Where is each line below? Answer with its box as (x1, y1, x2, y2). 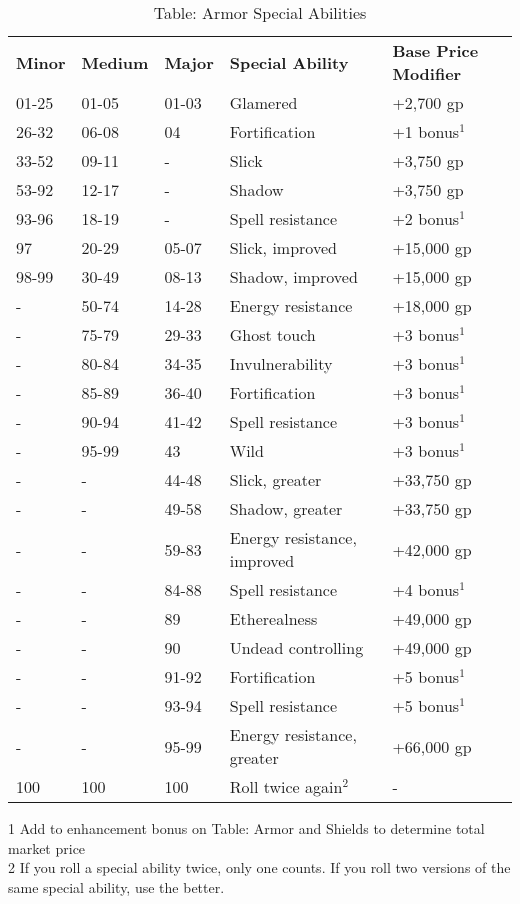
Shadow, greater (229, 497, 343, 520)
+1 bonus (392, 120, 460, 143)
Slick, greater (229, 468, 322, 491)
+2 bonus (392, 207, 460, 230)
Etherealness (229, 607, 318, 630)
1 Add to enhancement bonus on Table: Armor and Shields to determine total (8, 818, 485, 838)
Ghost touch (229, 323, 316, 346)
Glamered (229, 91, 298, 114)
